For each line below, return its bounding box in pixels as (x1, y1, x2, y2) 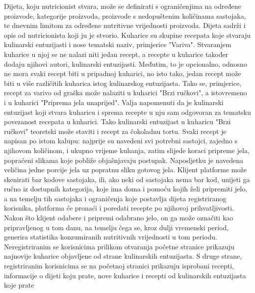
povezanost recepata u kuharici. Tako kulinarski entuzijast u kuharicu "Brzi (4, 116, 231, 127)
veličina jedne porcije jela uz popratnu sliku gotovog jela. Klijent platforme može (4, 164, 247, 175)
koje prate (4, 280, 34, 290)
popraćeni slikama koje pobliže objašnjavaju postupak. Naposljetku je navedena (4, 155, 244, 165)
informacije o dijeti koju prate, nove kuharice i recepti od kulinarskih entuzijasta (4, 270, 246, 280)
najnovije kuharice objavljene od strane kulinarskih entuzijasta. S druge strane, (4, 251, 242, 261)
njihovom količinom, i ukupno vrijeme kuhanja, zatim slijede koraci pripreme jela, (4, 145, 250, 155)
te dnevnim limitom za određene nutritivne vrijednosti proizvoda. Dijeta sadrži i (4, 20, 246, 30)
